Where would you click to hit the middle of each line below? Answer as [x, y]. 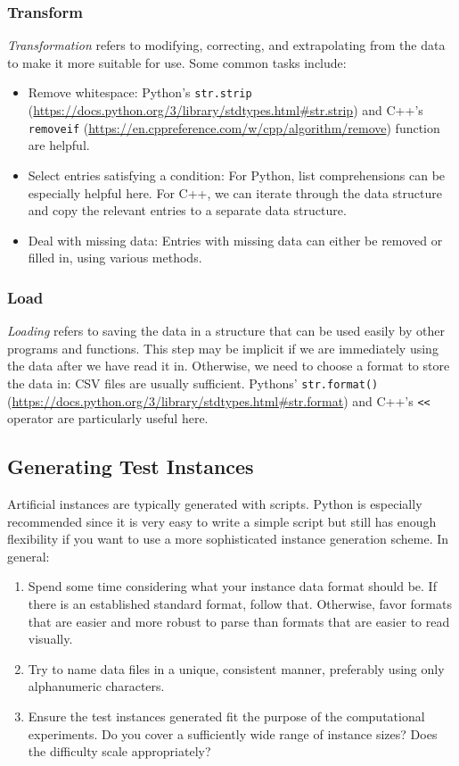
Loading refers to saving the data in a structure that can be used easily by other [226, 331]
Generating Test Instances [131, 466]
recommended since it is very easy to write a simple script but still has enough [222, 521]
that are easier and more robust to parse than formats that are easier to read [239, 621]
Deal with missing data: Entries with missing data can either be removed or [235, 240]
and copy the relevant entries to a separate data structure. [187, 210]
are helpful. [59, 145]
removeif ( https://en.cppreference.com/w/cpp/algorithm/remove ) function [234, 127]
